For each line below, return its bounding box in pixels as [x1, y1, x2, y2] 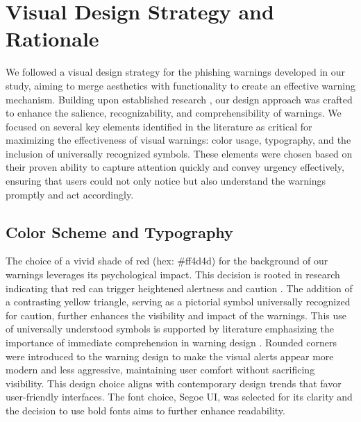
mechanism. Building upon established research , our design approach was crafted [6, 92, 353, 106]
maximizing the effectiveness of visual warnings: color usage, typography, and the [6, 133, 351, 147]
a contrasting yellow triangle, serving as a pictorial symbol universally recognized [6, 294, 351, 309]
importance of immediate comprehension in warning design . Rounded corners [6, 335, 337, 350]
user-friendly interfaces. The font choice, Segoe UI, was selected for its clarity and [6, 389, 353, 404]
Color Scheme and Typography [6, 221, 233, 242]
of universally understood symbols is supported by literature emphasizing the [6, 321, 334, 336]
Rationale [6, 24, 99, 53]
